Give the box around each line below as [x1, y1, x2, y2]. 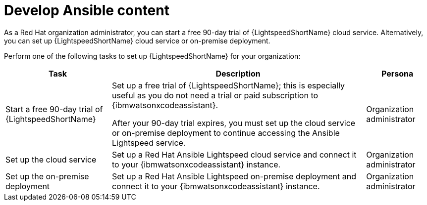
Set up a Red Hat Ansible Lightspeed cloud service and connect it [112, 149, 357, 160]
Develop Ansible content [4, 2, 169, 19]
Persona [381, 68, 414, 79]
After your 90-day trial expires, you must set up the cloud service [112, 118, 356, 128]
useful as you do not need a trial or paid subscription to [112, 90, 319, 100]
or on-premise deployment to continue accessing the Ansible [112, 127, 340, 138]
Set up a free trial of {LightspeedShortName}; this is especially [112, 80, 345, 90]
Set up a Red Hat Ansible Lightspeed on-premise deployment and [112, 171, 356, 181]
